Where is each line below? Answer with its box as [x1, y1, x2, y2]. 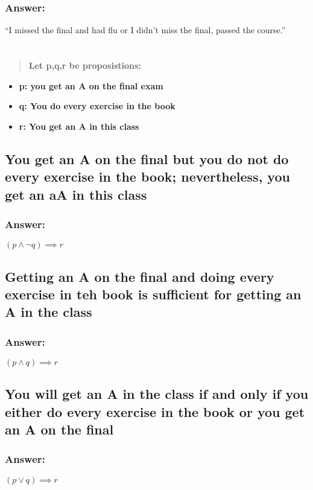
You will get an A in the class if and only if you [5, 384, 309, 403]
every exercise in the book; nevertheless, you [5, 167, 290, 186]
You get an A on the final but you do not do [5, 149, 289, 168]
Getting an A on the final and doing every [5, 267, 274, 285]
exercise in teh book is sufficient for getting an [5, 284, 302, 303]
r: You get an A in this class [19, 119, 139, 132]
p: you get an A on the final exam [19, 79, 163, 92]
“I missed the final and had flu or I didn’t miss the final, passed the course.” [5, 24, 286, 36]
